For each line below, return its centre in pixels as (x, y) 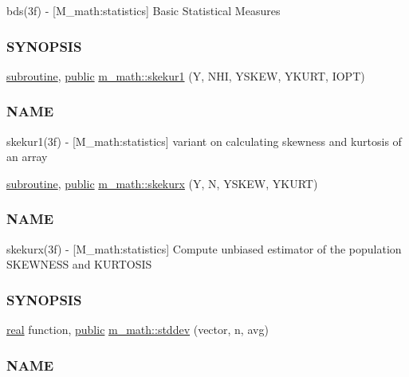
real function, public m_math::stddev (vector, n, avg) (138, 330)
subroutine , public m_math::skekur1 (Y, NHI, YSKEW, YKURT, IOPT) (186, 75)
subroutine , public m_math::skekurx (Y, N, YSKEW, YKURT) (162, 183)
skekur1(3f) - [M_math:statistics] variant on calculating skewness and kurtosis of (204, 141)
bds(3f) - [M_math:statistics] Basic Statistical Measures (144, 10)
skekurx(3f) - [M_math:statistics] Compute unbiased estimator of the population (204, 248)
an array (27, 157)
